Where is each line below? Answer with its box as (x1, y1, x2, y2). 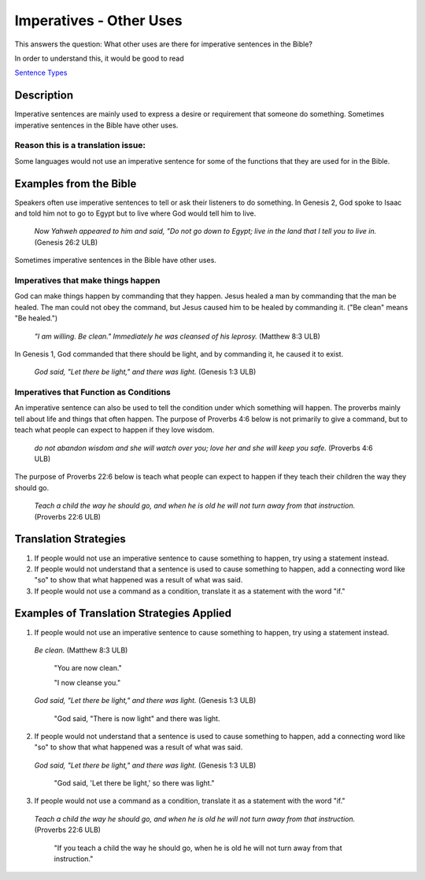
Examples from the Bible (14, 177, 137, 190)
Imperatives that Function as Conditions (14, 386, 171, 397)
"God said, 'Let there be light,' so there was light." (54, 778, 216, 788)
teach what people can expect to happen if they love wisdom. (14, 425, 215, 434)
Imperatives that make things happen (14, 275, 161, 286)
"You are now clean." (54, 664, 122, 673)
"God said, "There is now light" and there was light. (54, 713, 220, 723)
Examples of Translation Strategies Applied (14, 607, 232, 620)
